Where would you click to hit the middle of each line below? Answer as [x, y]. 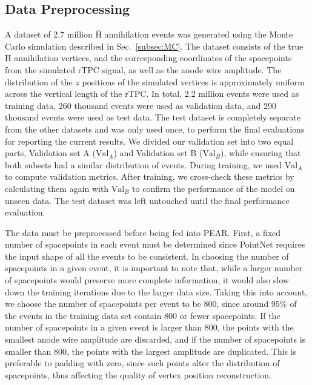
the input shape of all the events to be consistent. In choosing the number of [147, 256]
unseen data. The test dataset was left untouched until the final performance [147, 200]
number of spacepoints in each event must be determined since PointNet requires [155, 244]
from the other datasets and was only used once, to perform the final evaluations [155, 129]
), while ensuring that [261, 153]
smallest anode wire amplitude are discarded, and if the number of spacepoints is [155, 339]
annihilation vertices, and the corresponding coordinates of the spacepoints [153, 58]
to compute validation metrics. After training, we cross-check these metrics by [150, 176]
